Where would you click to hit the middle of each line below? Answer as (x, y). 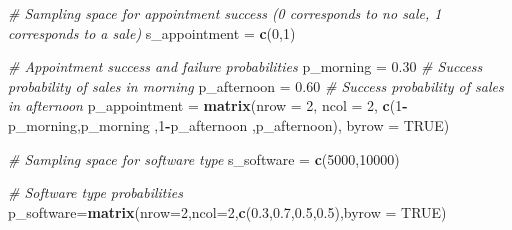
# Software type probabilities (95, 192)
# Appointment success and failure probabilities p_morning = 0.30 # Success (245, 66)
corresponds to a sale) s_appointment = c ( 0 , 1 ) (152, 32)
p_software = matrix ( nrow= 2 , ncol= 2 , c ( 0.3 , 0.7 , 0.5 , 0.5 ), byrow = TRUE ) (227, 211)
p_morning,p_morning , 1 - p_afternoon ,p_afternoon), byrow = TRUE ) (229, 124)
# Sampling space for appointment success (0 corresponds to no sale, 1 (225, 13)
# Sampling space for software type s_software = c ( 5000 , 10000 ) (204, 158)
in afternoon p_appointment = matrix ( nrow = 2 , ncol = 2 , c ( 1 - (208, 105)
